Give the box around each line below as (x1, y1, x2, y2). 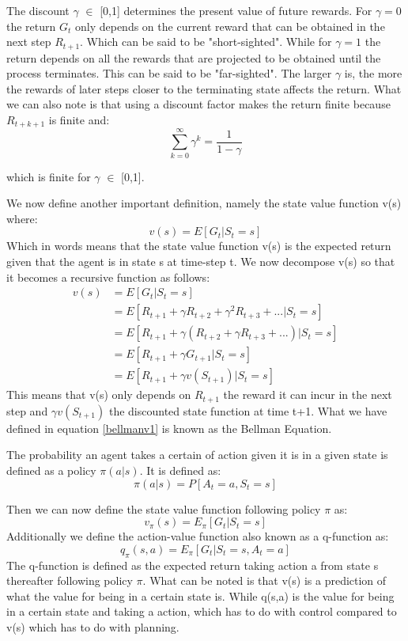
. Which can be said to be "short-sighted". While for (80, 33, 332, 50)
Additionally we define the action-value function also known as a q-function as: (6, 528, 389, 544)
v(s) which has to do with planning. (6, 618, 179, 635)
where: (6, 210, 38, 226)
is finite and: (48, 112, 110, 128)
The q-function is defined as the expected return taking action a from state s (6, 556, 379, 573)
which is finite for (6, 168, 91, 184)
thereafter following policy (6, 572, 133, 589)
